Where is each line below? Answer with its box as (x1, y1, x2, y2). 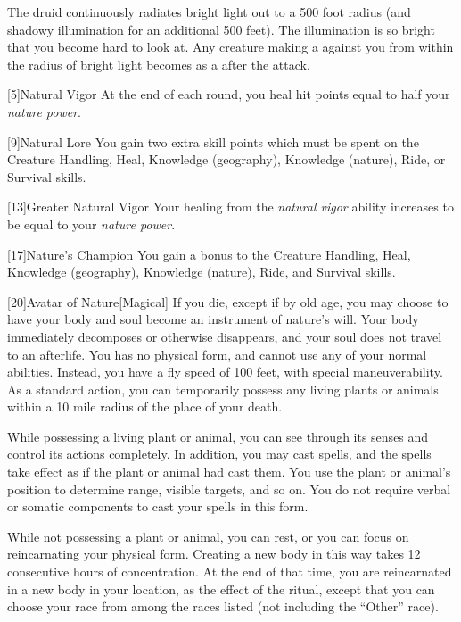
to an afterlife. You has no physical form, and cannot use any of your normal (7, 344, 427, 363)
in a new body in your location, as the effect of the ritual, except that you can (7, 579, 435, 598)
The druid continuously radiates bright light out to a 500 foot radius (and (7, 3, 411, 21)
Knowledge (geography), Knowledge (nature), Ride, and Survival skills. (7, 262, 396, 281)
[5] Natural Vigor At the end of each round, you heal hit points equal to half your (7, 85, 450, 104)
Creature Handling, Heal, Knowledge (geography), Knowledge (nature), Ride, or (7, 150, 446, 169)
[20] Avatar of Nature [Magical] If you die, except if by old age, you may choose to (7, 292, 449, 311)
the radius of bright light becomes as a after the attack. (7, 54, 310, 73)
